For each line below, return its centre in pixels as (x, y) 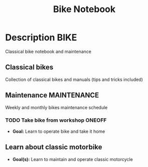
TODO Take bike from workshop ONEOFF (56, 120)
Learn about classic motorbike (54, 147)
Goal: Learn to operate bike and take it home (59, 131)
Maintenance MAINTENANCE (52, 95)
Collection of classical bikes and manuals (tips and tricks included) (74, 79)
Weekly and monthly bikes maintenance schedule (56, 107)
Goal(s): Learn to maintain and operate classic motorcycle (72, 159)
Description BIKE (41, 37)
